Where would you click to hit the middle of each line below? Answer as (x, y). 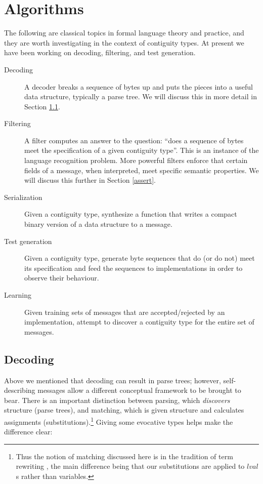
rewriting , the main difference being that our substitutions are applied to (130, 466)
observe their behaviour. (62, 278)
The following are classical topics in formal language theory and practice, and (124, 33)
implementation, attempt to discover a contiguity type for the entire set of (139, 322)
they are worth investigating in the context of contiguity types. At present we (124, 42)
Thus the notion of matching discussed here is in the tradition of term (124, 456)
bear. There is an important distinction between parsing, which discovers (117, 400)
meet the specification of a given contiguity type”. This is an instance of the (142, 150)
